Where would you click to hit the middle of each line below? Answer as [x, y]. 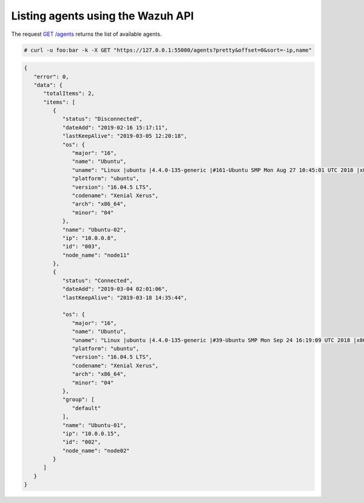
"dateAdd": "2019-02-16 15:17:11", [115, 127]
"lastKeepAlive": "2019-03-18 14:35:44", [125, 297]
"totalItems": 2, [69, 94]
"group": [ [79, 400]
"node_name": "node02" [96, 450]
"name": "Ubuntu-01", [94, 425]
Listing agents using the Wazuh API [103, 16]
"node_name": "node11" [96, 255]
